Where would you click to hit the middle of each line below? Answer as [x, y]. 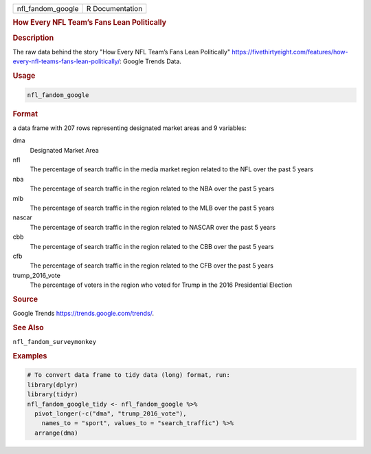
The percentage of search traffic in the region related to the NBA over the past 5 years [152, 188]
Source [25, 299]
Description [33, 38]
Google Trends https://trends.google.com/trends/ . [83, 314]
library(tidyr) [53, 394]
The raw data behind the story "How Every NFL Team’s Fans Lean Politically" [121, 52]
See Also [28, 327]
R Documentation [114, 9]
